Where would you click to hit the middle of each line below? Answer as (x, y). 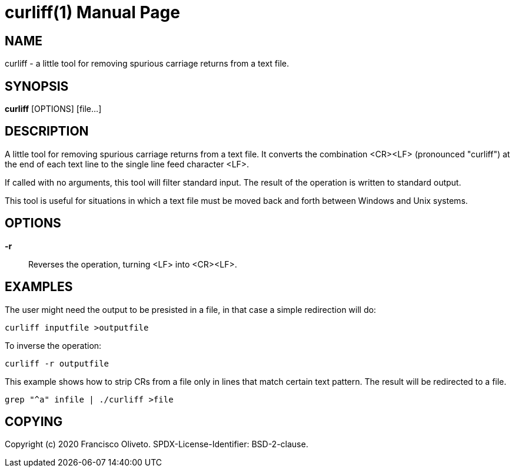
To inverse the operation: (53, 345)
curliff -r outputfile (57, 363)
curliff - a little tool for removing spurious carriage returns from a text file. (147, 64)
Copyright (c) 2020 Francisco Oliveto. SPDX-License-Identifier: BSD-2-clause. (157, 444)
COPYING (34, 421)
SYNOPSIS (37, 86)
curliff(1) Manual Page (92, 12)
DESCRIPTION (47, 131)
